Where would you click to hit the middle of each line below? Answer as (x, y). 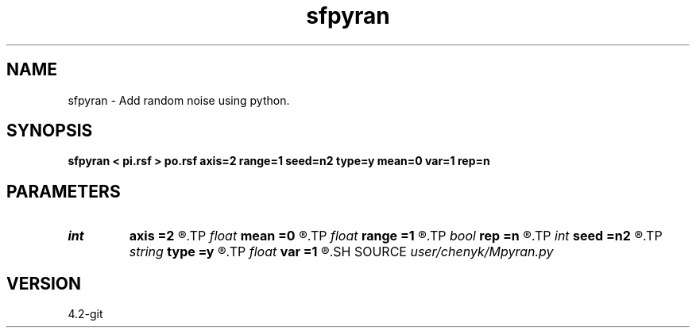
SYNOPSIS (50, 131)
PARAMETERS (64, 191)
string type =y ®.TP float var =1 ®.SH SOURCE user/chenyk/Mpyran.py (341, 252)
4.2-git (85, 314)
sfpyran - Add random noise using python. (179, 100)
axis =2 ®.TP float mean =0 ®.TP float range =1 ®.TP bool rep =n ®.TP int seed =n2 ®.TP (396, 236)
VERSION (44, 283)
